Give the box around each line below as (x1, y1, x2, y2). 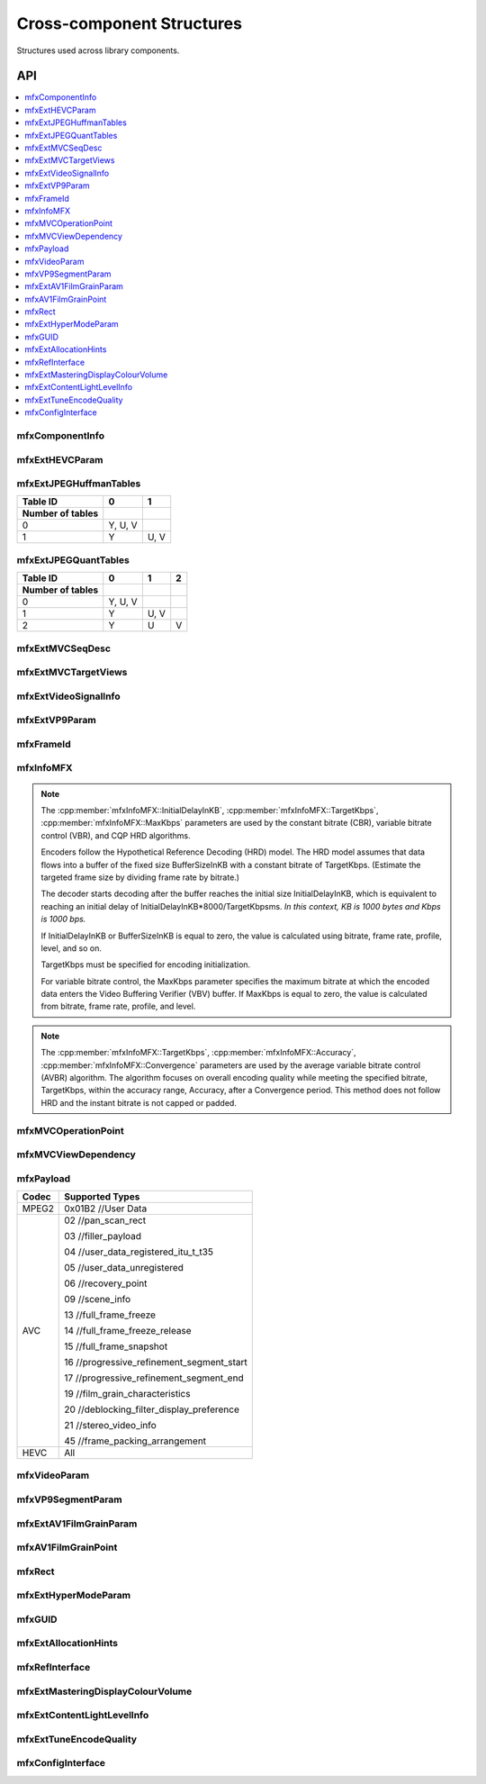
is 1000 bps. (40, 914, 86, 925)
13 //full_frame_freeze (64, 1309, 157, 1321)
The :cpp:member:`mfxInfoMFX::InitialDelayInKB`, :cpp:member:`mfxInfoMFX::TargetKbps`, (40, 805, 379, 815)
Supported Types (64, 1191, 140, 1203)
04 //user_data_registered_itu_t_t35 (64, 1245, 213, 1258)
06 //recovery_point (64, 1277, 148, 1290)
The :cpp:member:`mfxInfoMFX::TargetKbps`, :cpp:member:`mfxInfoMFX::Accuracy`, (40, 1047, 356, 1058)
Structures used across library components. (16, 45, 180, 56)
